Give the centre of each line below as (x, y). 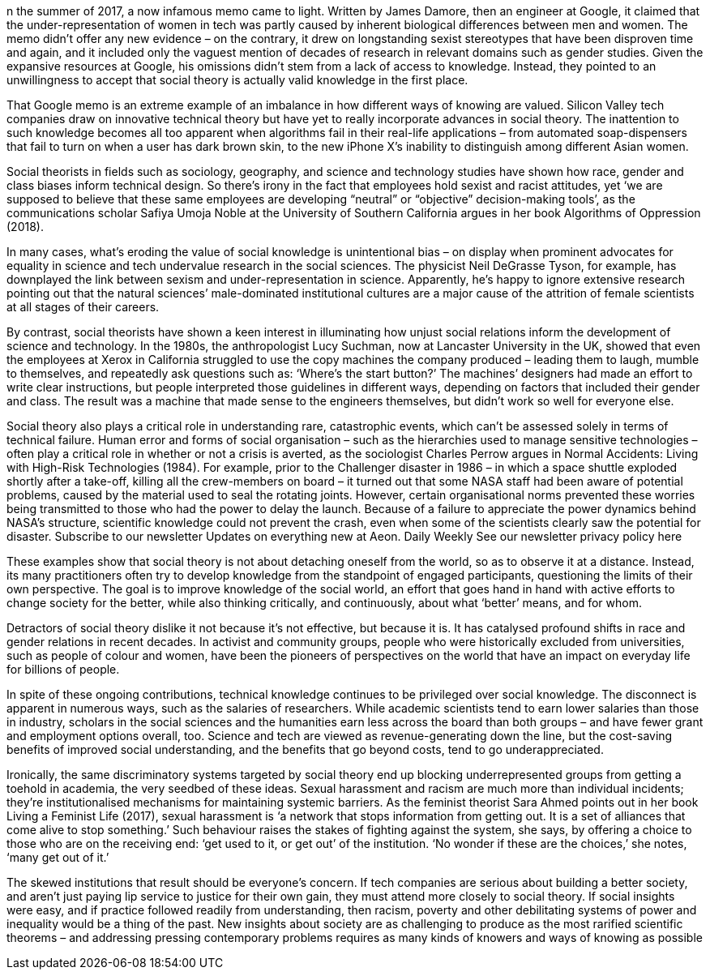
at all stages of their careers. (83, 307)
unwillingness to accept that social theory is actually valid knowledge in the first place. (237, 80)
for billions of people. (63, 669)
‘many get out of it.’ (58, 857)
